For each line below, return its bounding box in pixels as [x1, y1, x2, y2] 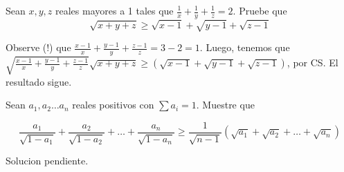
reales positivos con [72, 97, 154, 112]
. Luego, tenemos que [199, 40, 290, 55]
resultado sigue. [6, 74, 72, 88]
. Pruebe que [233, 3, 287, 17]
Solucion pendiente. [6, 153, 89, 168]
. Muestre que [196, 97, 255, 112]
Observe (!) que [6, 40, 71, 55]
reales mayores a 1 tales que [55, 3, 174, 17]
